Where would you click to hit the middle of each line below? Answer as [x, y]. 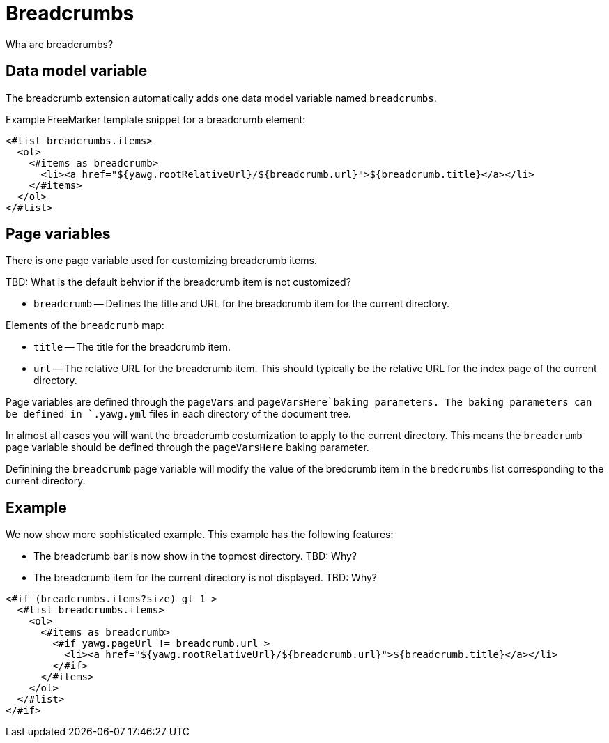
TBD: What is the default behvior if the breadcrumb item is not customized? [178, 282]
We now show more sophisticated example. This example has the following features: [200, 535]
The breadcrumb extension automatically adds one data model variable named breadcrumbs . [221, 98]
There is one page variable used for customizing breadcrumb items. [161, 261]
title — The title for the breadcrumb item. [132, 347]
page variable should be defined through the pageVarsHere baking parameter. [187, 447]
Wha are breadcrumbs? [60, 44]
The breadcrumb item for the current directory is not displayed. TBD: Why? [205, 578]
